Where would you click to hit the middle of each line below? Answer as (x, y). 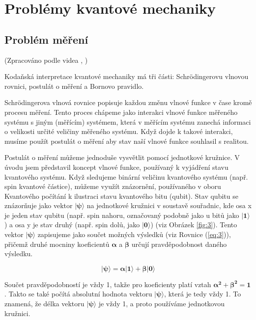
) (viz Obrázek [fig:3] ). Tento (194, 225)
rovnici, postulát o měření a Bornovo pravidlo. (74, 86)
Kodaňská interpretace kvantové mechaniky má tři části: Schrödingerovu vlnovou (127, 76)
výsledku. (19, 253)
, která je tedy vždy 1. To (202, 294)
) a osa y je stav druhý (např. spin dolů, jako (72, 225)
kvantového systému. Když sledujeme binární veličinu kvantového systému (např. (126, 176)
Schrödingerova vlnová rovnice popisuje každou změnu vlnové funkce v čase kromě (128, 102)
